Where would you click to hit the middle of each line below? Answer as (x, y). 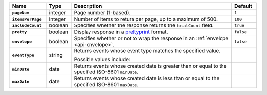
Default (243, 6)
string (56, 55)
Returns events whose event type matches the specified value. (147, 51)
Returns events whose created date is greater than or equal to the (150, 66)
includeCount (27, 25)
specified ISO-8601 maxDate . (106, 84)
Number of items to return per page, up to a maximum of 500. (146, 19)
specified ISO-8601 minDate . (106, 72)
